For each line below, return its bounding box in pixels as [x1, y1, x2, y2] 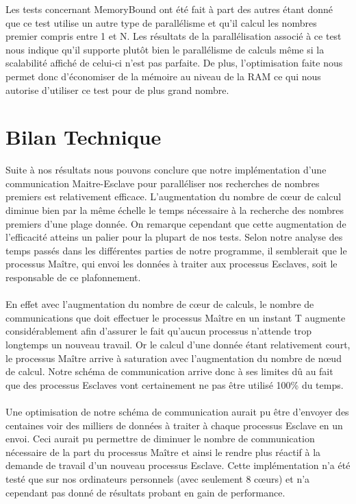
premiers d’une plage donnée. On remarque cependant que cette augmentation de [5, 216, 346, 230]
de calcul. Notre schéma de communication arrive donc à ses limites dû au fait [5, 364, 333, 379]
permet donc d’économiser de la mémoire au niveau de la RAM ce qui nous [5, 69, 321, 83]
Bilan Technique [5, 123, 162, 151]
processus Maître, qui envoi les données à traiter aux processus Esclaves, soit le [5, 256, 338, 271]
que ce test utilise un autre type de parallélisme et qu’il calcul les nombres [5, 15, 317, 29]
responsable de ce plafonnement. [5, 270, 141, 285]
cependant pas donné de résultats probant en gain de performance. [5, 485, 285, 499]
